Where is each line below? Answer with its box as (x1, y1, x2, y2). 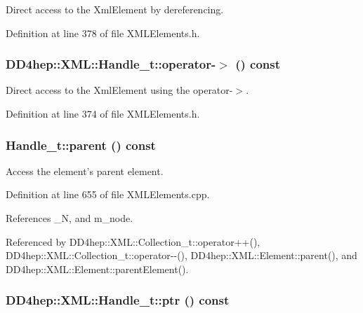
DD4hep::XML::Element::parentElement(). (6, 261, 189, 276)
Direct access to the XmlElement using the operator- (6, 83, 233, 97)
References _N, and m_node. (6, 211, 133, 225)
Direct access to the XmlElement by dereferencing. (6, 2, 224, 16)
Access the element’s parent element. (6, 163, 164, 178)
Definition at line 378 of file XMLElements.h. (6, 25, 200, 40)
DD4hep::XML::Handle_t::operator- (6, 55, 216, 73)
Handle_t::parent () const (6, 136, 156, 153)
